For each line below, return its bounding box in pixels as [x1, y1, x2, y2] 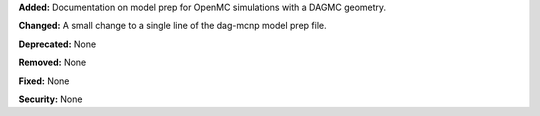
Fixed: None [18, 75, 70, 87]
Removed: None [18, 56, 87, 69]
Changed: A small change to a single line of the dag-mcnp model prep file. [18, 20, 327, 32]
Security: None [18, 93, 83, 105]
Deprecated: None [18, 38, 97, 50]
